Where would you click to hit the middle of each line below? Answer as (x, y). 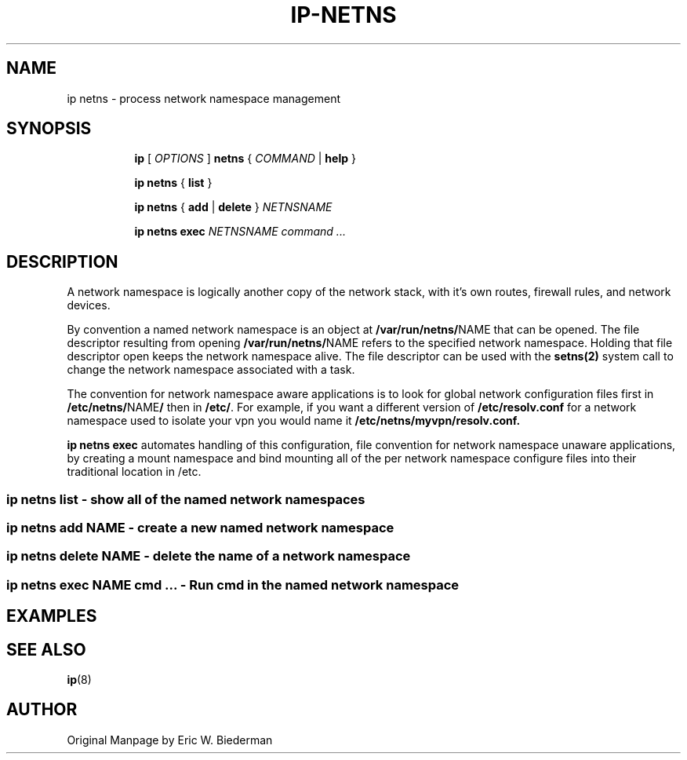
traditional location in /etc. (134, 472)
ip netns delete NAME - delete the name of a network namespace (209, 556)
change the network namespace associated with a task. (211, 370)
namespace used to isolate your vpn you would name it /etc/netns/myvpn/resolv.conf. (294, 421)
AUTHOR (42, 710)
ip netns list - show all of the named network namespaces (186, 499)
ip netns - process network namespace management (204, 98)
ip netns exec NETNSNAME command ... (240, 232)
